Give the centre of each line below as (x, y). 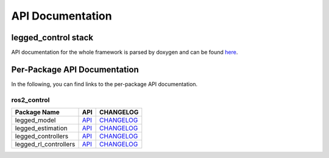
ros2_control (30, 99)
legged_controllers (42, 136)
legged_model (35, 120)
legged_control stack (52, 38)
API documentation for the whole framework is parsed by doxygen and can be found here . (125, 52)
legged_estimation (41, 128)
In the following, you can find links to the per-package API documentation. (104, 84)
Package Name (37, 112)
